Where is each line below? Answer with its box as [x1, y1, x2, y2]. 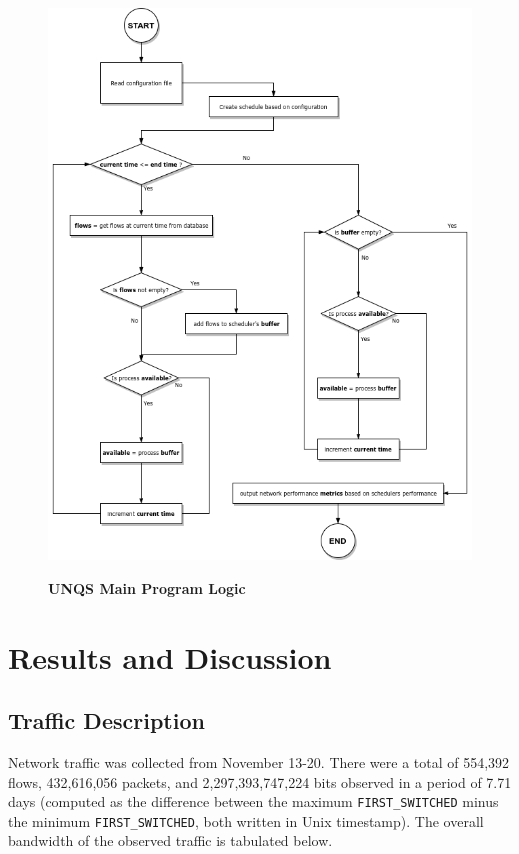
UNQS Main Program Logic [48, 577, 246, 598]
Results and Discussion [8, 636, 332, 677]
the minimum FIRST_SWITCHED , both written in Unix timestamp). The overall [8, 810, 484, 831]
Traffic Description [8, 705, 205, 736]
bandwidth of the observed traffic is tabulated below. [8, 830, 333, 851]
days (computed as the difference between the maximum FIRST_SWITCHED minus [8, 791, 499, 812]
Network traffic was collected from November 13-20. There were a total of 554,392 [8, 751, 510, 772]
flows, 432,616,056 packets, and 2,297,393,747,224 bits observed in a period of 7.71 [8, 771, 512, 792]
